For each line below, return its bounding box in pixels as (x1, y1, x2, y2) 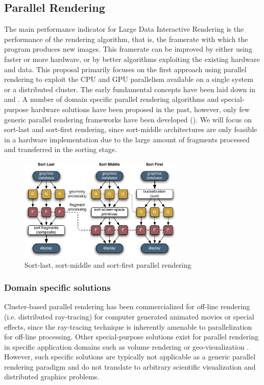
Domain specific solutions (4, 281, 111, 294)
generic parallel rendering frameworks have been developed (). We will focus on (4, 114, 252, 124)
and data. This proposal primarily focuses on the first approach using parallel (4, 63, 247, 74)
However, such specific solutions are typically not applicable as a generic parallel (4, 351, 256, 362)
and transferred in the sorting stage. (4, 144, 117, 155)
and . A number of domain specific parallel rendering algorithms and (4, 94, 219, 104)
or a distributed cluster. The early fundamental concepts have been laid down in (4, 83, 255, 94)
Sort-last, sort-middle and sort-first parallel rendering (25, 259, 191, 270)
